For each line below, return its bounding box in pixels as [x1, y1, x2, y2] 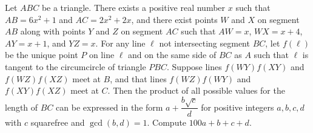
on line [89, 48, 115, 61]
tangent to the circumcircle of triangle [5, 60, 146, 73]
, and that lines [110, 72, 167, 85]
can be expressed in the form [56, 100, 163, 113]
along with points [20, 25, 86, 37]
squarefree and [30, 115, 85, 128]
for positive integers [201, 100, 274, 113]
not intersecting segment [159, 36, 250, 49]
